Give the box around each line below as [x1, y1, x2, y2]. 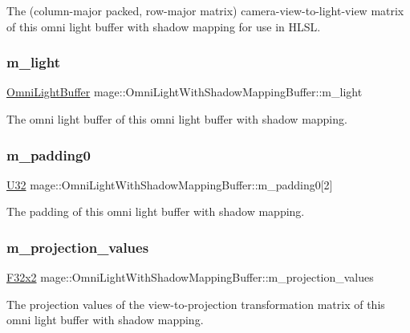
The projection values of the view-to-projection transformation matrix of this [6, 295, 385, 312]
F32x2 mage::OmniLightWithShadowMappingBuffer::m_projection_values [6, 269, 374, 286]
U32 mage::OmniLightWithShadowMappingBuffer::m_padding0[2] [6, 176, 333, 193]
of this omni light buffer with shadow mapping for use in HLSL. [6, 18, 321, 35]
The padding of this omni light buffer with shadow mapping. [6, 203, 305, 220]
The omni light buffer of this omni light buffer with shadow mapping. [6, 111, 347, 127]
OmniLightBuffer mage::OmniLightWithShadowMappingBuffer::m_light [6, 83, 363, 100]
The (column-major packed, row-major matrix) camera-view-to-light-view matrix [6, 2, 404, 18]
